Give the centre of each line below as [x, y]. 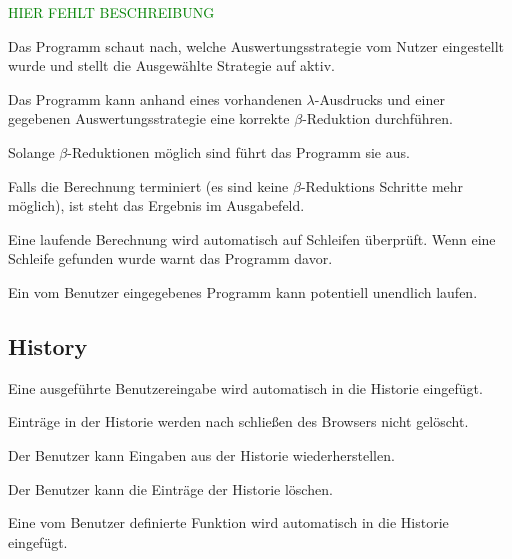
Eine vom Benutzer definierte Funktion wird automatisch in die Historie [228, 522]
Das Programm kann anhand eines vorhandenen [155, 98]
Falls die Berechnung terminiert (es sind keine [148, 185]
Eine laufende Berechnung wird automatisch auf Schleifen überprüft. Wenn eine [252, 238]
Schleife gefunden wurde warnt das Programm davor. [170, 258]
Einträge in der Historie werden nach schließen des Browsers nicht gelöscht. [238, 421]
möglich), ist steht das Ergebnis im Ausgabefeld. [156, 205]
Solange [31, 151]
